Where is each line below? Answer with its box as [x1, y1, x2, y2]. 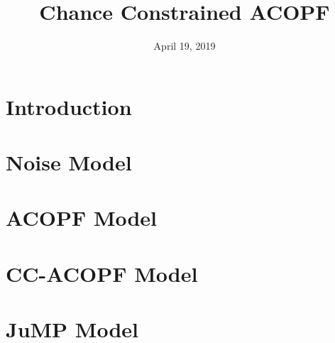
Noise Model [6, 148, 132, 177]
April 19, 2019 [153, 38, 216, 53]
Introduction [6, 92, 132, 121]
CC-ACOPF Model [6, 258, 198, 288]
